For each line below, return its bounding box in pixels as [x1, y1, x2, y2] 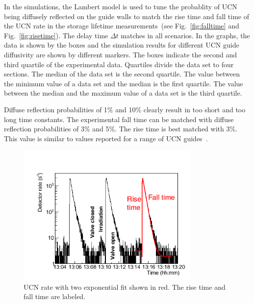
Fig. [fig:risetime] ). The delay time [4, 30, 108, 40]
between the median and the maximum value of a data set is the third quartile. [4, 88, 242, 98]
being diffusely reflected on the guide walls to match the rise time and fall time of [4, 11, 249, 21]
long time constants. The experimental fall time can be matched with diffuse [4, 114, 234, 124]
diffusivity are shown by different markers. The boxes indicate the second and [4, 49, 237, 59]
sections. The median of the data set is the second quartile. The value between [4, 69, 240, 79]
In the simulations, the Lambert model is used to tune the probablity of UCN [4, 1, 237, 11]
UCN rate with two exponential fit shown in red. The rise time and [24, 281, 226, 292]
